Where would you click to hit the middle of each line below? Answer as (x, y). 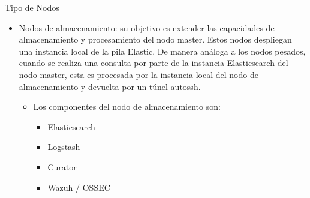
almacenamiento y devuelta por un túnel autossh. (110, 86)
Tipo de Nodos (32, 7)
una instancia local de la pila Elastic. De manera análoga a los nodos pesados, (162, 51)
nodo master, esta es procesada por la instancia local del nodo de (139, 74)
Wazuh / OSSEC (79, 187)
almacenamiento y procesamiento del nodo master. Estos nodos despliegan (155, 39)
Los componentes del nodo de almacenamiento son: (127, 106)
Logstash (64, 147)
